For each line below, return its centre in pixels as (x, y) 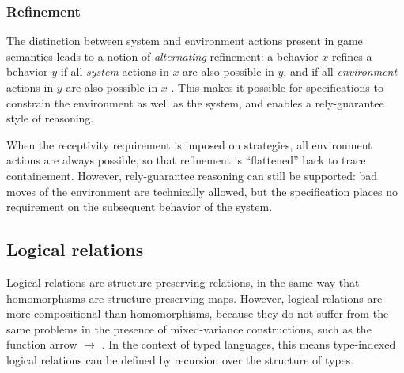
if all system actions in (115, 72)
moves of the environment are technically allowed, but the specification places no (202, 191)
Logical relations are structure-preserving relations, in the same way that (183, 282)
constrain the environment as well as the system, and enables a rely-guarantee (195, 102)
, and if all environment (340, 72)
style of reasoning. (50, 118)
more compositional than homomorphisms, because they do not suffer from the (198, 313)
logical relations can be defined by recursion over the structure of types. (180, 359)
